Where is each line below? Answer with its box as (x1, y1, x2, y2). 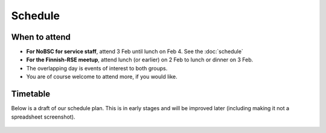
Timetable (11, 89, 51, 99)
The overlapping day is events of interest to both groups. (26, 64, 168, 72)
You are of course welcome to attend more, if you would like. (26, 73, 177, 81)
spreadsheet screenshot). (11, 113, 75, 120)
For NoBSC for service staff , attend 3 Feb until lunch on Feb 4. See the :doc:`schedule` (26, 48, 244, 55)
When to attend (11, 32, 71, 42)
